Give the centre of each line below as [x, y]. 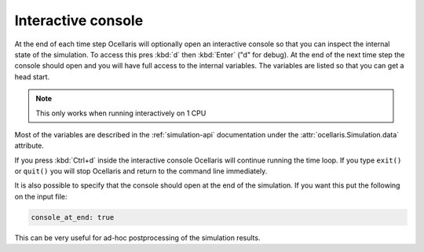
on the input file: [41, 196]
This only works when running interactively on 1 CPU [121, 113]
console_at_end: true [73, 217]
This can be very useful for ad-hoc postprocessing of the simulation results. [137, 237]
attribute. [29, 146]
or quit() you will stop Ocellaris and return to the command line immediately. [141, 171]
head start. [32, 77]
